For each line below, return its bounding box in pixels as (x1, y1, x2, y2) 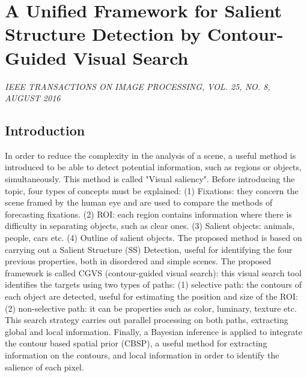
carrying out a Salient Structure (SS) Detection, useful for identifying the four (5, 243, 293, 255)
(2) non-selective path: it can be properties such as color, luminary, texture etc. (5, 301, 297, 314)
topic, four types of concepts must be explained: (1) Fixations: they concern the (5, 184, 299, 197)
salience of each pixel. (5, 360, 84, 373)
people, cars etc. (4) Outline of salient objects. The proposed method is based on (5, 231, 302, 244)
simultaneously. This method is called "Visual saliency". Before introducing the (5, 173, 295, 185)
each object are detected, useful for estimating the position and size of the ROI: (5, 290, 298, 303)
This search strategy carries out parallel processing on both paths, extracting (5, 313, 288, 326)
